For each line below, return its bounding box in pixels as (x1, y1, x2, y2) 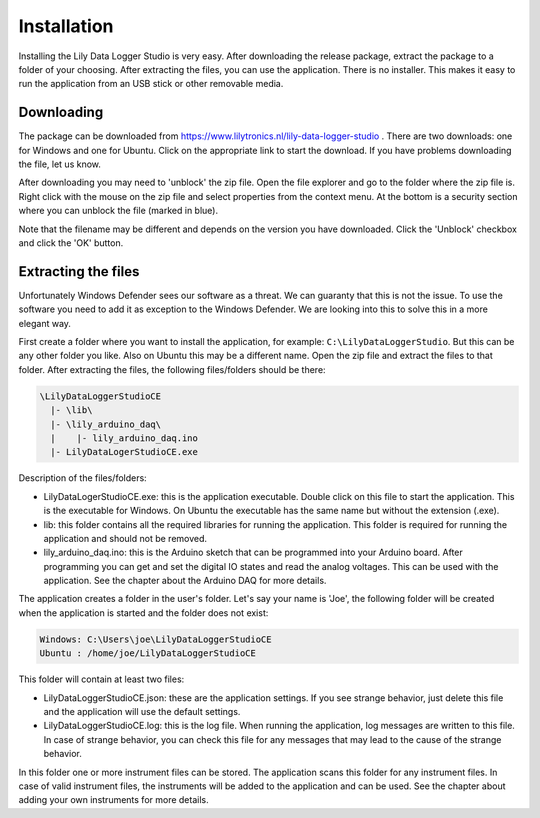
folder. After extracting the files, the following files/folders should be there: (18, 363, 326, 375)
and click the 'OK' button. (18, 236, 124, 249)
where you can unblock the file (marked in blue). (18, 205, 219, 217)
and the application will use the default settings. (43, 706, 241, 718)
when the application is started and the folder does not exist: (18, 606, 269, 619)
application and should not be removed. (43, 532, 208, 544)
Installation (18, 15, 114, 37)
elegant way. (18, 317, 72, 329)
